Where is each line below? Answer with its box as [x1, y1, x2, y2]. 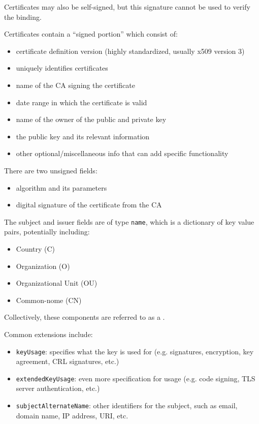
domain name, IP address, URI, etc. [16, 410, 128, 420]
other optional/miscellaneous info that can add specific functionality [16, 148, 229, 159]
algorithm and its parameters [16, 182, 107, 193]
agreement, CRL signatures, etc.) [16, 356, 119, 367]
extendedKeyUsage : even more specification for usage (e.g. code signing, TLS [16, 373, 255, 383]
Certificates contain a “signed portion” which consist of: [4, 28, 178, 39]
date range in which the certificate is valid [16, 97, 147, 107]
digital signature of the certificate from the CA [16, 199, 162, 210]
